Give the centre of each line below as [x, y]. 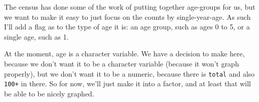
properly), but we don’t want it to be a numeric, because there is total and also [129, 73]
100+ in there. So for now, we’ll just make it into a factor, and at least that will [128, 83]
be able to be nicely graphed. [49, 93]
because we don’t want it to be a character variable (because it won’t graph [122, 63]
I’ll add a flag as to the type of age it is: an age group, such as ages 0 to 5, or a [127, 27]
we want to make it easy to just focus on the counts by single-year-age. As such [127, 16]
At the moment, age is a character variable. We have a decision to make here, [124, 54]
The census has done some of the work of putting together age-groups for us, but [130, 7]
